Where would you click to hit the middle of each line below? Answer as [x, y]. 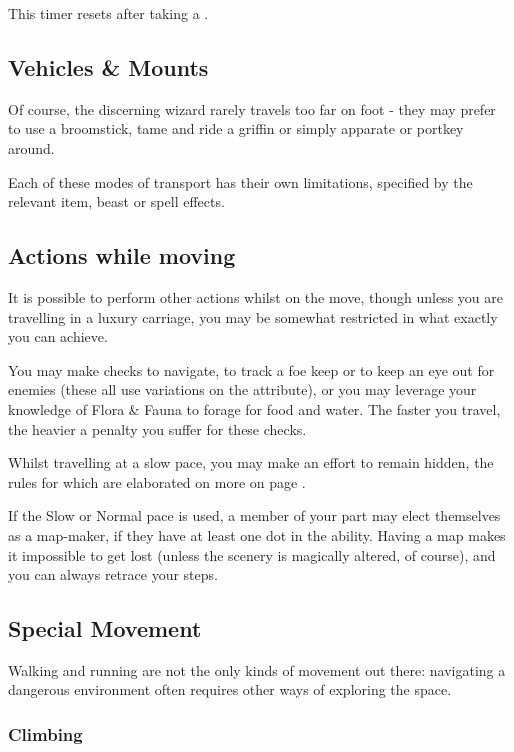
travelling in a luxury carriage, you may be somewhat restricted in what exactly [253, 316]
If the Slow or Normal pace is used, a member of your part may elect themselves [254, 515]
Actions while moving [122, 255]
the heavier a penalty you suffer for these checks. [157, 428]
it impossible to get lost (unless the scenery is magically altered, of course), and [252, 554]
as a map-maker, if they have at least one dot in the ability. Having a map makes [257, 534]
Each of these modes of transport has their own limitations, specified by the [240, 181]
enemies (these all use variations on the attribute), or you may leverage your [242, 389]
